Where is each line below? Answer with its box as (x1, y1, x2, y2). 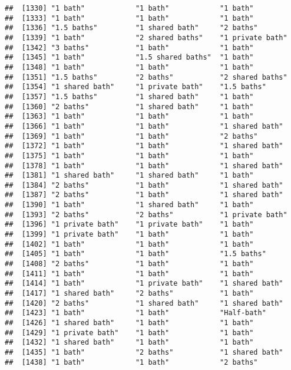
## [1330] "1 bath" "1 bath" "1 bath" (5, 4, 254, 12)
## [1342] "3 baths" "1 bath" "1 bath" (5, 43, 254, 52)
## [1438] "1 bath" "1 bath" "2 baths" (5, 358, 258, 366)
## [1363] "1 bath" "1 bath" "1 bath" (5, 112, 254, 121)
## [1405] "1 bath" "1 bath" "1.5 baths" (5, 250, 266, 258)
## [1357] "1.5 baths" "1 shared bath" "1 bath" (5, 92, 254, 101)
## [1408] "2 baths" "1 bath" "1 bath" (5, 260, 254, 269)
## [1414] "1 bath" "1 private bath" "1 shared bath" (5, 279, 283, 288)
